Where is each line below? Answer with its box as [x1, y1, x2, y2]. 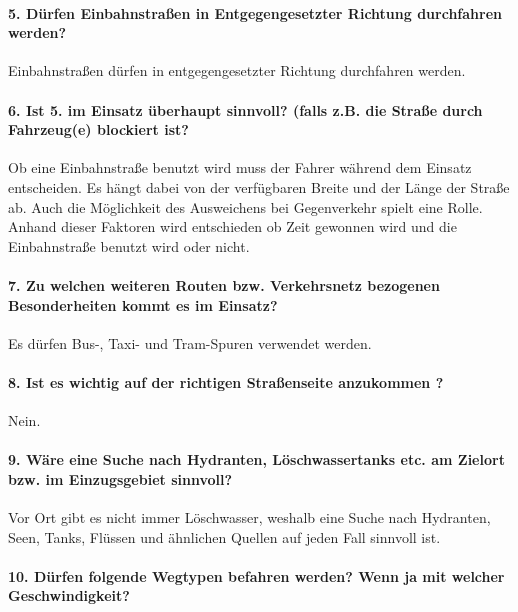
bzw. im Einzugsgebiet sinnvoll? [8, 468, 233, 489]
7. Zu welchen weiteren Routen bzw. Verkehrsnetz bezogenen [8, 274, 440, 295]
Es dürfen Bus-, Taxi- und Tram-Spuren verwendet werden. [8, 332, 372, 353]
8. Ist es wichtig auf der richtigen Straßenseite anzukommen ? [8, 371, 444, 392]
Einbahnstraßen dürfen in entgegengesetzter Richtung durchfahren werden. [8, 60, 466, 81]
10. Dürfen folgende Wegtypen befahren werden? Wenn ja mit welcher [8, 565, 505, 586]
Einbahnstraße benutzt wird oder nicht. [8, 235, 250, 256]
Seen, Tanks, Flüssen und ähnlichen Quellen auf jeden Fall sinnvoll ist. [8, 526, 441, 547]
